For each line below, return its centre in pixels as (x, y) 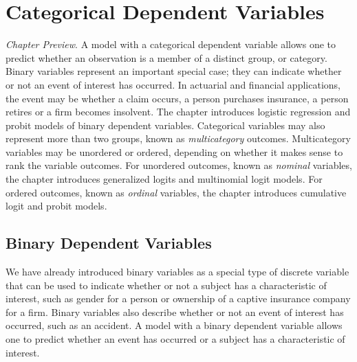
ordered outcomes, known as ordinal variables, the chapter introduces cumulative (176, 192)
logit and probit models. (56, 206)
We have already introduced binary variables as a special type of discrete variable (177, 272)
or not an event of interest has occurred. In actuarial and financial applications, (173, 84)
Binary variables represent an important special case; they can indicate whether (174, 71)
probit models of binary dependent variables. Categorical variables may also (165, 125)
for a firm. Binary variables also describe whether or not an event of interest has (175, 312)
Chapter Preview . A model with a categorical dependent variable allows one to (171, 44)
